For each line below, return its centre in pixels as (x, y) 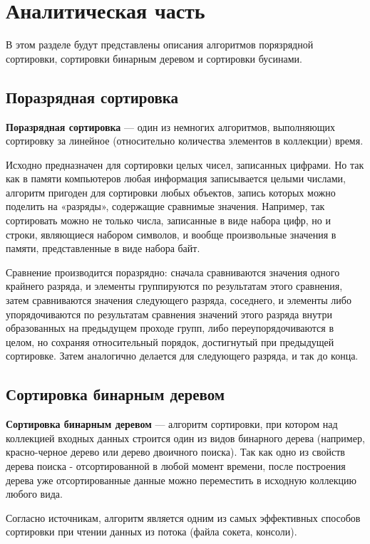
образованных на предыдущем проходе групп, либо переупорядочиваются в (170, 328)
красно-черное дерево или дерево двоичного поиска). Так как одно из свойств (175, 452)
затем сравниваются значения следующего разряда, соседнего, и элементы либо (179, 300)
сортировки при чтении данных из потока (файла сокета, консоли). (151, 532)
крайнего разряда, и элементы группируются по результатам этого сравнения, (174, 286)
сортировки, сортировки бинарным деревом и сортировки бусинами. (154, 58)
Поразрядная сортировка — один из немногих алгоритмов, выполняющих (171, 126)
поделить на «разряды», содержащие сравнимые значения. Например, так (165, 206)
